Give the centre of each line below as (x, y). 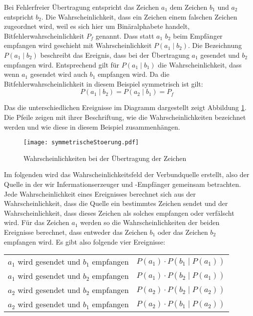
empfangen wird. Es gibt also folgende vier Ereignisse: (85, 241)
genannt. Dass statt (125, 35)
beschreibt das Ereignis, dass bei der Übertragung (115, 55)
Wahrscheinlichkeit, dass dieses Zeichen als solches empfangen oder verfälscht (119, 213)
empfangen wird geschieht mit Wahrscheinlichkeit (78, 45)
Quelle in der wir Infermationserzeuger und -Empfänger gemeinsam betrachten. (123, 184)
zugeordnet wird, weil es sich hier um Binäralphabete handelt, (97, 26)
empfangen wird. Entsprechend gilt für (62, 64)
